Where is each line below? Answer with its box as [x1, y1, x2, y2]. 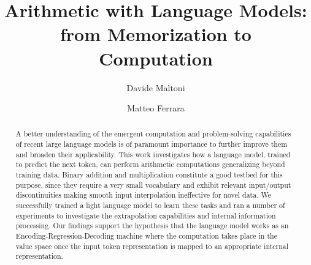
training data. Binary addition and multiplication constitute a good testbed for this [15, 170, 283, 180]
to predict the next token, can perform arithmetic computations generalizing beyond [15, 159, 285, 170]
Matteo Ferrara [127, 102, 185, 114]
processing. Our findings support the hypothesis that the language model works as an [15, 220, 289, 231]
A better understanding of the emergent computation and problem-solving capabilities [15, 129, 291, 139]
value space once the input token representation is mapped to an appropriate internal [15, 241, 289, 251]
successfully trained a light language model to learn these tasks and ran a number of [15, 200, 285, 211]
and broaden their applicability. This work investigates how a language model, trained [15, 149, 291, 159]
